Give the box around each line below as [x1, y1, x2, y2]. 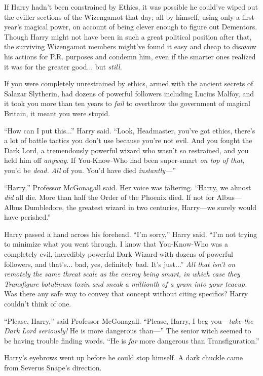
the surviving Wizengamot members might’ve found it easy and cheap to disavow [4, 41, 256, 52]
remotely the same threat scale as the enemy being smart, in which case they [4, 268, 240, 279]
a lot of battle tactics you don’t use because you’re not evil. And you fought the [4, 135, 252, 146]
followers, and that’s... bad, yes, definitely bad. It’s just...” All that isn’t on [4, 258, 236, 269]
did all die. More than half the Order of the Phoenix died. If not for [4, 192, 214, 202]
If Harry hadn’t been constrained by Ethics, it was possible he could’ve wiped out [4, 2, 258, 12]
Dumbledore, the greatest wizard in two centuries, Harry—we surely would [24, 201, 257, 212]
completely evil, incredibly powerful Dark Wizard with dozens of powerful [4, 249, 234, 259]
